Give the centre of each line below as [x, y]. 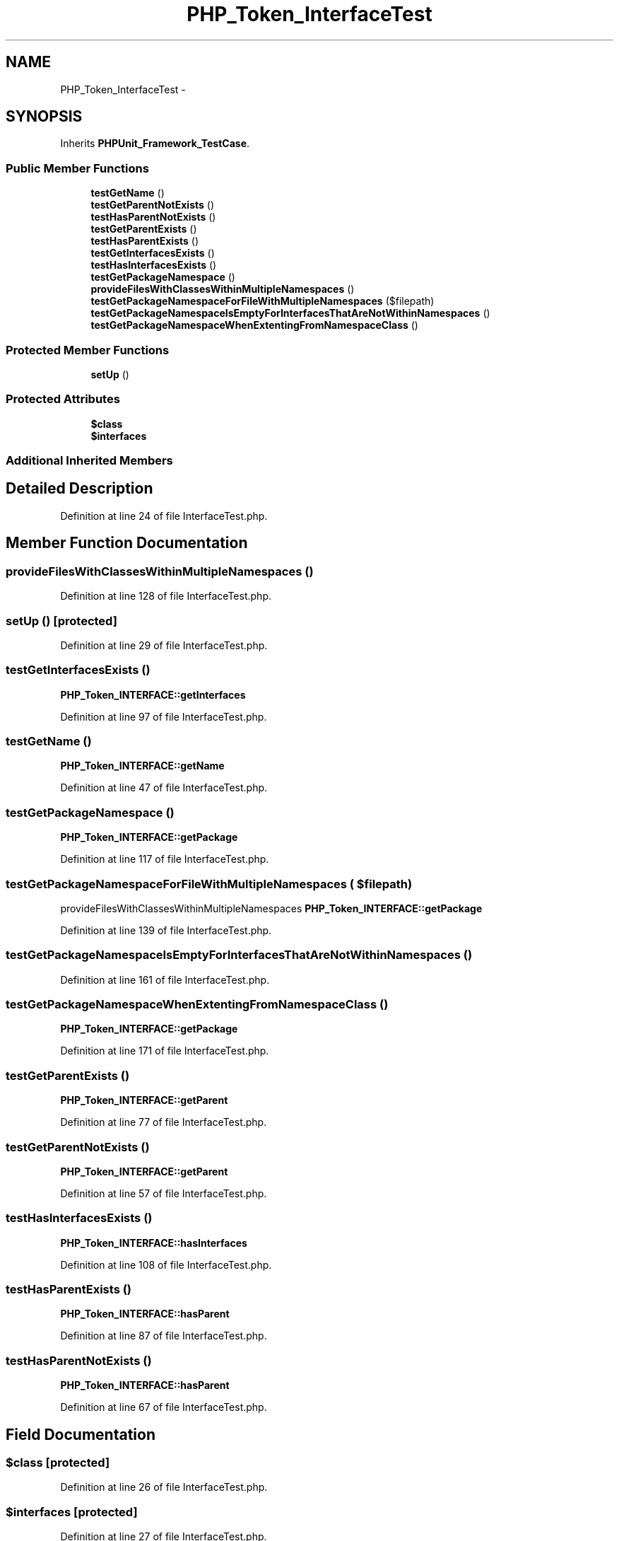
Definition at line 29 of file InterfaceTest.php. [164, 645]
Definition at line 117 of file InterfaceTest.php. [165, 859]
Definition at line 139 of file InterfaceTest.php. [166, 930]
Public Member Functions [77, 168]
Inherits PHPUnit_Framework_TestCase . [155, 144]
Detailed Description [79, 489]
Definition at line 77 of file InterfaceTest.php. [164, 1122]
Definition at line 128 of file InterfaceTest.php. [166, 596]
